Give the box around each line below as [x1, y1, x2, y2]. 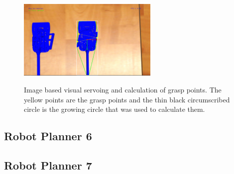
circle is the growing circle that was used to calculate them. [24, 104, 205, 114]
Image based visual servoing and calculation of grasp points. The [24, 84, 222, 94]
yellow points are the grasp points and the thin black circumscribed [24, 94, 230, 104]
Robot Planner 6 [4, 128, 92, 144]
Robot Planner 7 [4, 157, 92, 173]
